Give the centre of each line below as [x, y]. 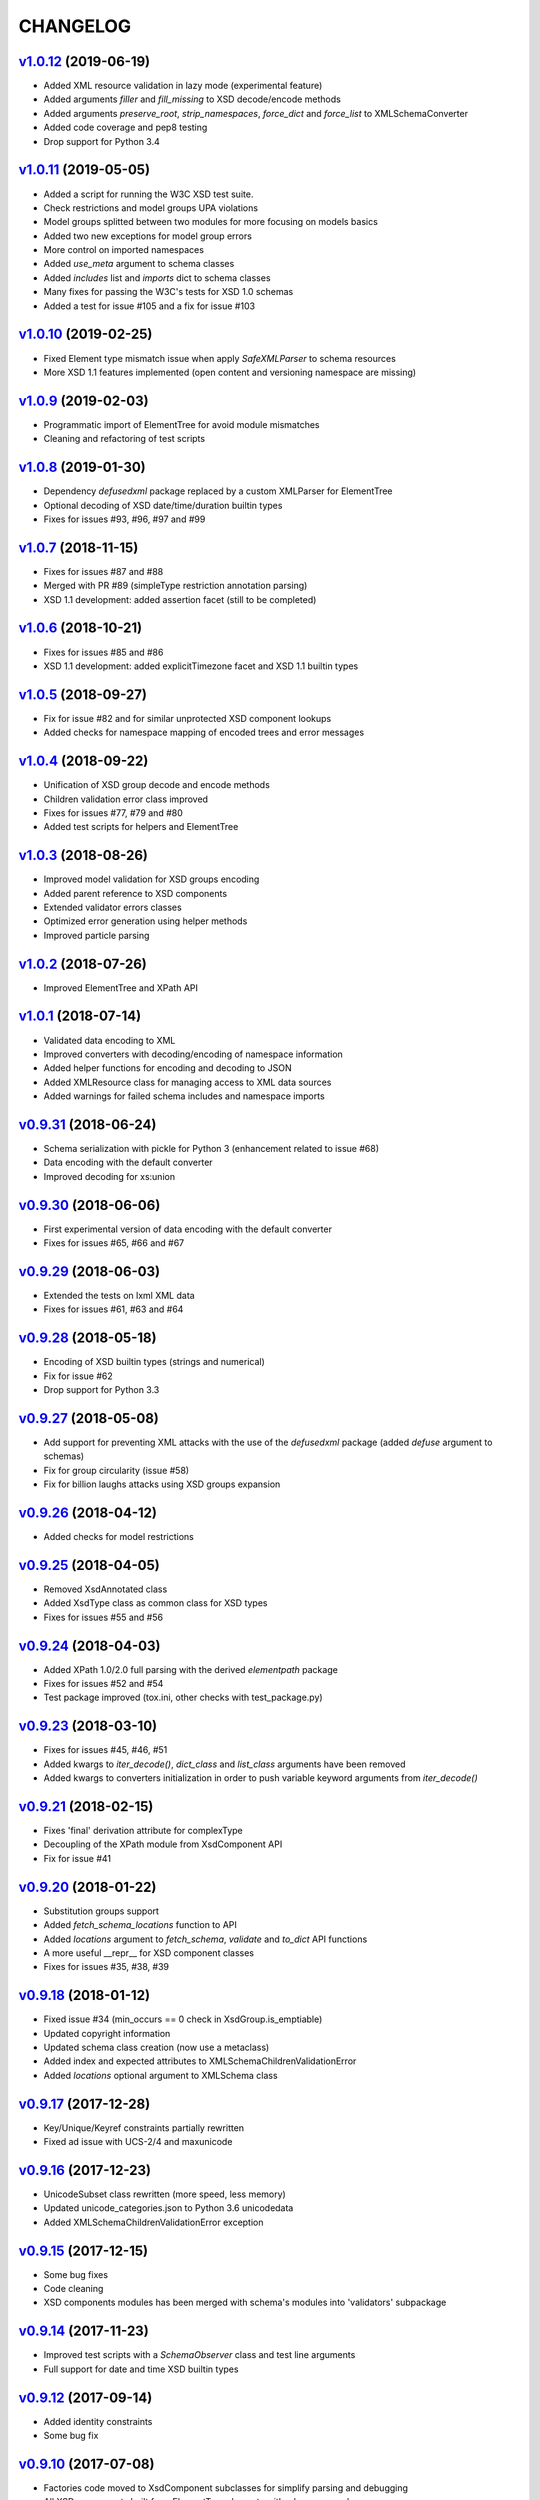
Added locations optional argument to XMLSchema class [161, 2075]
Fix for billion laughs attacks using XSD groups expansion [162, 1484]
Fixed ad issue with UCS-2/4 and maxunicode [138, 2142]
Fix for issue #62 [78, 1376]
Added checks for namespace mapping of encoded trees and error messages [204, 732]
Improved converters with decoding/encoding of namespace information [193, 1054]
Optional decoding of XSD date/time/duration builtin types [163, 505]
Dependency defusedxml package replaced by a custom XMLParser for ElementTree [218, 491]
